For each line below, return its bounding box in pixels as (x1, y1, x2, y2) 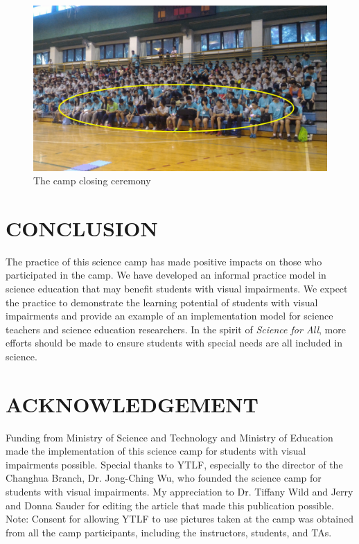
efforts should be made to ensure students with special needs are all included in (6, 335, 342, 350)
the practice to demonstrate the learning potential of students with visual (6, 295, 318, 309)
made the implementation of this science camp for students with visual (6, 444, 306, 458)
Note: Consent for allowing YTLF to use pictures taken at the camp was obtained (6, 511, 354, 526)
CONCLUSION (6, 213, 158, 242)
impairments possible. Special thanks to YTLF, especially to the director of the (6, 457, 343, 471)
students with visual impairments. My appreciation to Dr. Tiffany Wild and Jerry (6, 484, 353, 499)
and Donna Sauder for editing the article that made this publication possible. (6, 498, 334, 512)
